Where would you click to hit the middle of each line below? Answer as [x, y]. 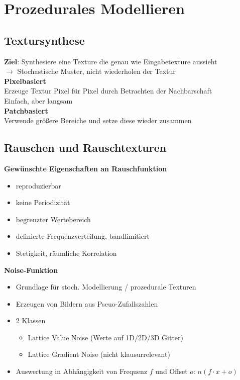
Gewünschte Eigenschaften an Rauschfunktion [86, 168]
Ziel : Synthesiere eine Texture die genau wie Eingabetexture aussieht [111, 61]
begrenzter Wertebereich [53, 219]
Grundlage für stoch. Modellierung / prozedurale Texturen [106, 287]
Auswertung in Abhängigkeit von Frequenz [82, 371]
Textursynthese [44, 40]
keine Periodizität [43, 202]
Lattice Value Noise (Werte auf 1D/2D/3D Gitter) [106, 337]
